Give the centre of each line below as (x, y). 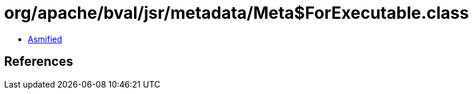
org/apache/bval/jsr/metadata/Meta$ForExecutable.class (236, 13)
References (39, 62)
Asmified (45, 39)
